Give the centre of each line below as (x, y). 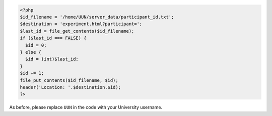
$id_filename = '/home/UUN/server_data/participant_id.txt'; (97, 17)
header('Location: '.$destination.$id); (70, 87)
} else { (31, 52)
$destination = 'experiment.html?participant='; (81, 24)
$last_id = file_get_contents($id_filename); (77, 31)
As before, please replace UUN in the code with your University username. (86, 107)
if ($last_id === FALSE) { (53, 38)
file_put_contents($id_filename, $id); (69, 80)
